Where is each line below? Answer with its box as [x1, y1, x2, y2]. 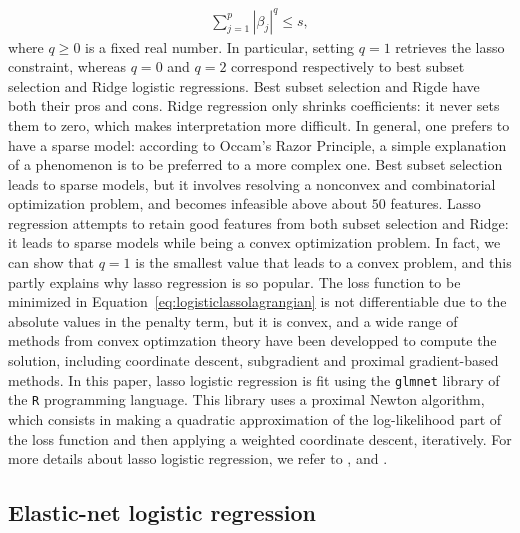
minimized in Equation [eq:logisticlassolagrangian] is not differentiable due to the [8, 291, 507, 312]
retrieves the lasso [395, 36, 505, 57]
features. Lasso [390, 193, 481, 214]
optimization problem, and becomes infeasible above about [8, 193, 368, 214]
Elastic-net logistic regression [8, 497, 316, 528]
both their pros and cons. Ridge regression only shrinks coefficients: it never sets [8, 95, 500, 116]
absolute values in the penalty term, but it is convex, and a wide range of [8, 310, 458, 331]
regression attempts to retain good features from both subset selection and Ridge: [8, 212, 509, 233]
